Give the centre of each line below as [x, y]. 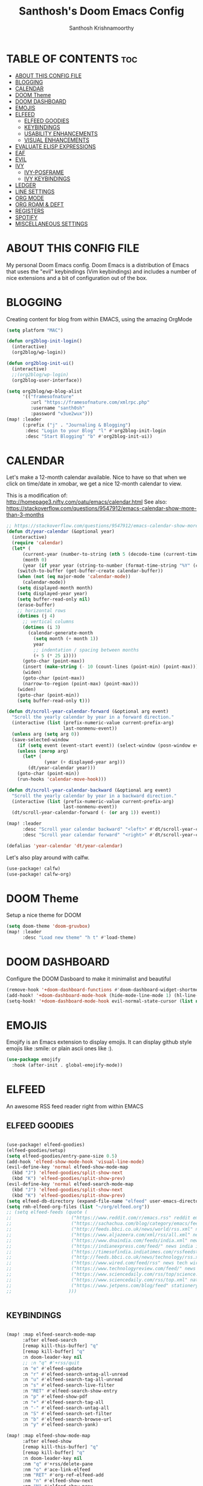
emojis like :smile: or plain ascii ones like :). [60, 1048]
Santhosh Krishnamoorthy [101, 28]
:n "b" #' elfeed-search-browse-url [67, 1419]
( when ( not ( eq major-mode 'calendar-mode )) [74, 577]
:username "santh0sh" [58, 408]
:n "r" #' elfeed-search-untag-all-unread [75, 1374]
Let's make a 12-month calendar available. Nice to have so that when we [96, 478]
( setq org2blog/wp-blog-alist [44, 391]
